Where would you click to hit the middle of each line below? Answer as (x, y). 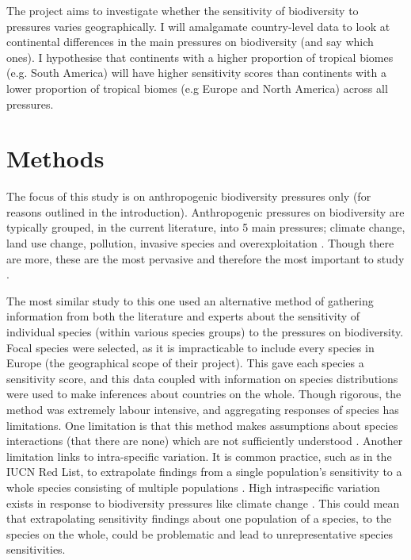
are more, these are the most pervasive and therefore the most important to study (205, 258)
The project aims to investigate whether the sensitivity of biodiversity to (183, 10)
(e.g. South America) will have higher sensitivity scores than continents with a (196, 73)
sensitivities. (36, 549)
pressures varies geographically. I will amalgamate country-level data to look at (198, 26)
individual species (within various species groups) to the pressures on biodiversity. (205, 332)
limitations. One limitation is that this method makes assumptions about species (202, 425)
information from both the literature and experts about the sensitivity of (183, 316)
